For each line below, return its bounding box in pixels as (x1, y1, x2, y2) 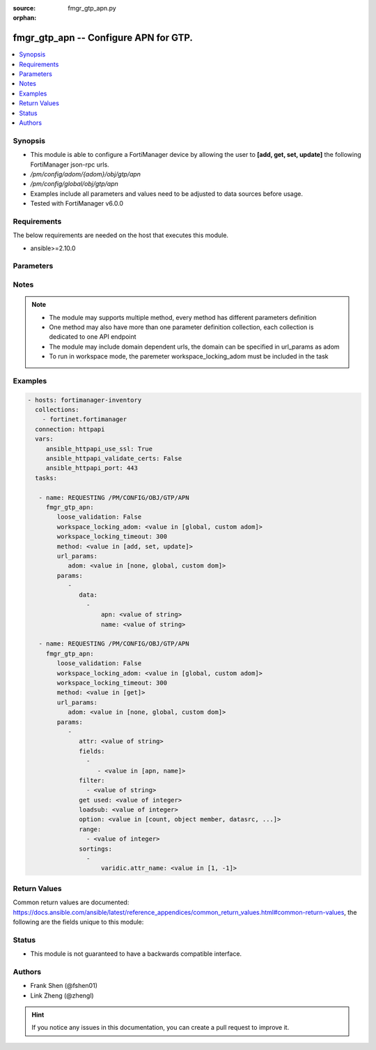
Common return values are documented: (13, 898, 130, 906)
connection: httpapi (35, 425, 105, 433)
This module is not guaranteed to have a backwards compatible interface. (30, 950, 242, 958)
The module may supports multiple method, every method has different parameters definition (49, 313, 317, 321)
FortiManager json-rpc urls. (30, 160, 109, 169)
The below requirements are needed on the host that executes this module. (13, 231, 229, 240)
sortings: (79, 844, 113, 853)
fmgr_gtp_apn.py (68, 4, 116, 12)
